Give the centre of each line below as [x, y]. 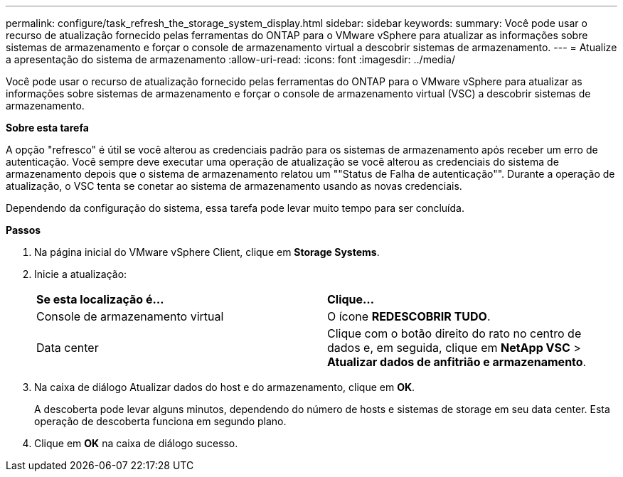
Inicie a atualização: [81, 274]
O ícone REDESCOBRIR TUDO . [409, 316]
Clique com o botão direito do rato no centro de [454, 333]
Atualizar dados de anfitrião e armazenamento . [457, 362]
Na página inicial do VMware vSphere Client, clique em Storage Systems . [207, 252]
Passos [23, 230]
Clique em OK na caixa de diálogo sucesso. [136, 443]
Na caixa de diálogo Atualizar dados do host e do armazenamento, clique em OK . [225, 387]
